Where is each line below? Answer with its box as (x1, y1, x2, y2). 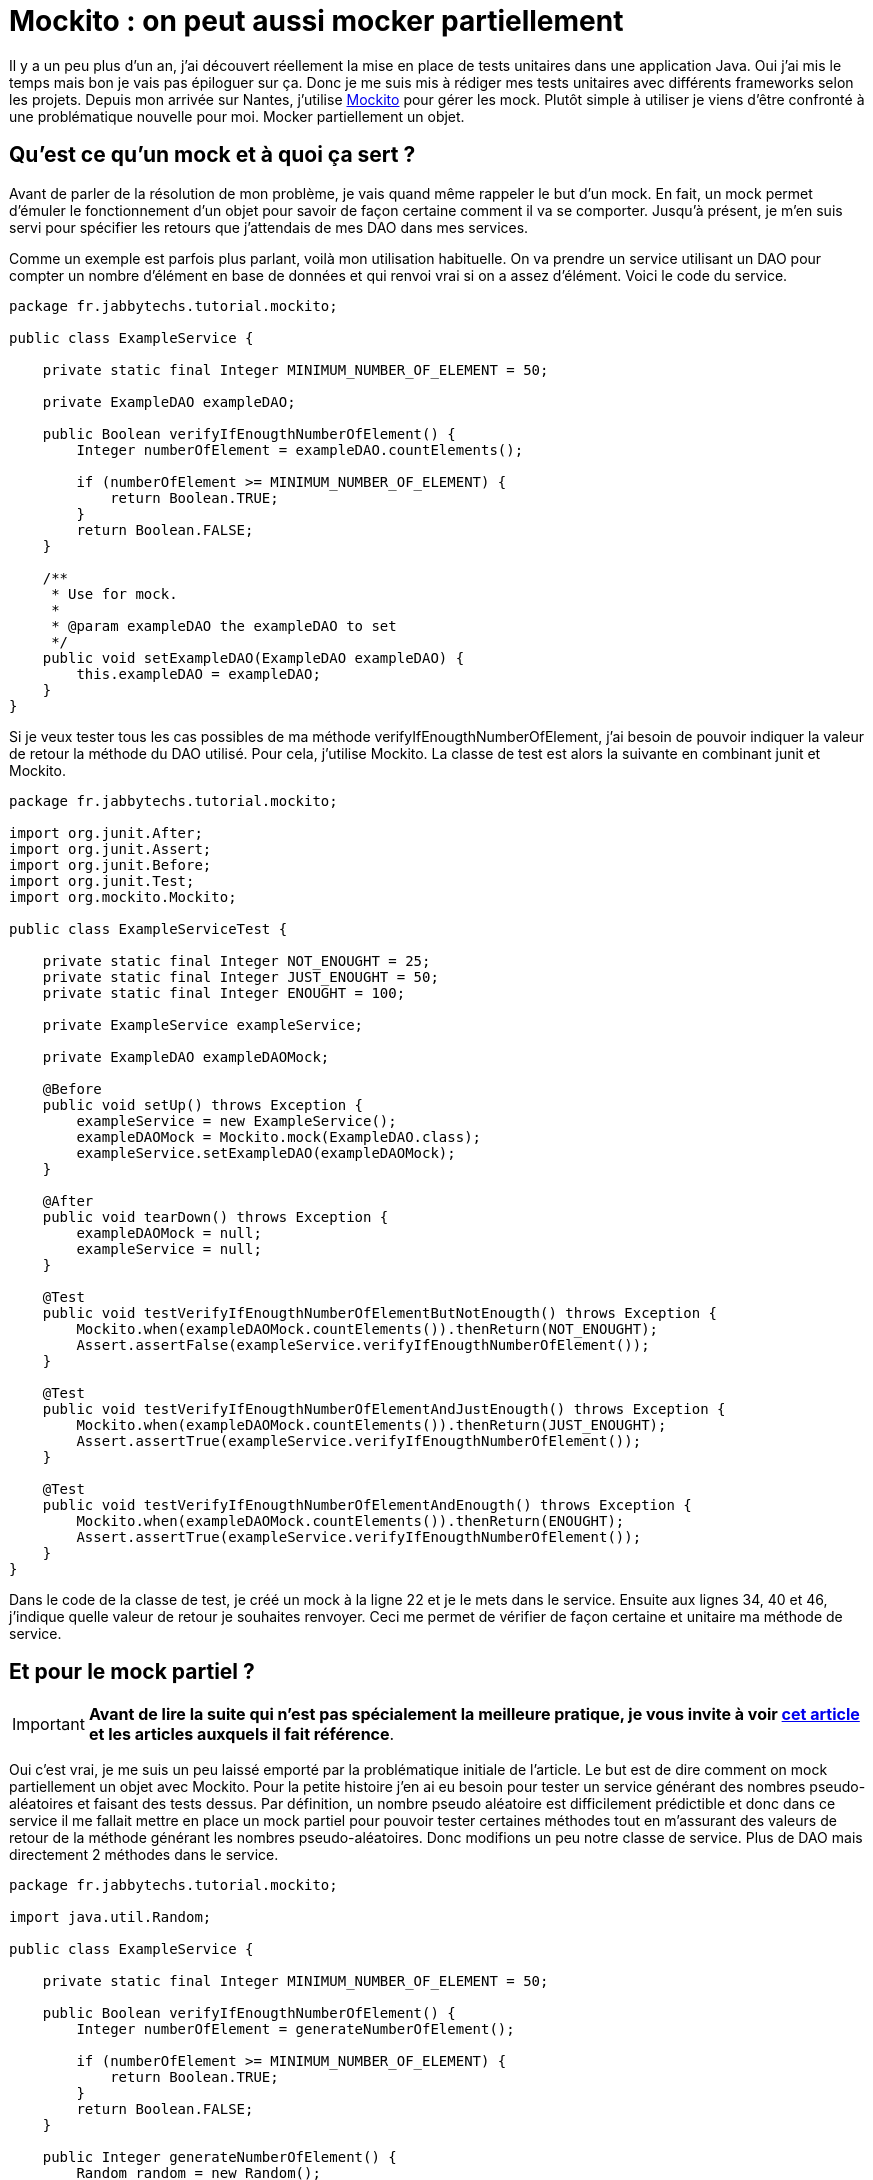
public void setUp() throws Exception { (42, 1096, 364, 1113)
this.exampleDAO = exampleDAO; (76, 665, 321, 682)
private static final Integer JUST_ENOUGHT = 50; (42, 968, 439, 985)
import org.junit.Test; (9, 872, 195, 889)
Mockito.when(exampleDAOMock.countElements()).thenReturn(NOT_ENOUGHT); (76, 1320, 659, 1337)
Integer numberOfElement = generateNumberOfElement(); (76, 2021, 515, 2038)
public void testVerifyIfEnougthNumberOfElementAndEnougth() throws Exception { (42, 1496, 692, 1513)
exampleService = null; (76, 1240, 262, 1257)
